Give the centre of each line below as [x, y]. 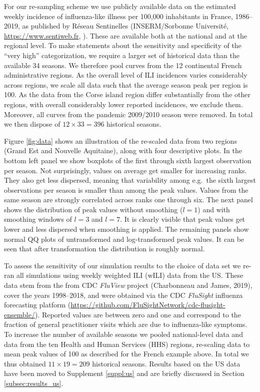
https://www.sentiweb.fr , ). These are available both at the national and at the [126, 35]
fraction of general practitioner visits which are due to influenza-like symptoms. [126, 324]
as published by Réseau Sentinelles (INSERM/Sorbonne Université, [125, 26]
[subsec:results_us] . [34, 383]
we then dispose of [32, 124]
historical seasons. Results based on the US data [166, 363]
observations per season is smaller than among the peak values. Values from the [126, 189]
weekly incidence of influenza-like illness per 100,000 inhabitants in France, [118, 16]
